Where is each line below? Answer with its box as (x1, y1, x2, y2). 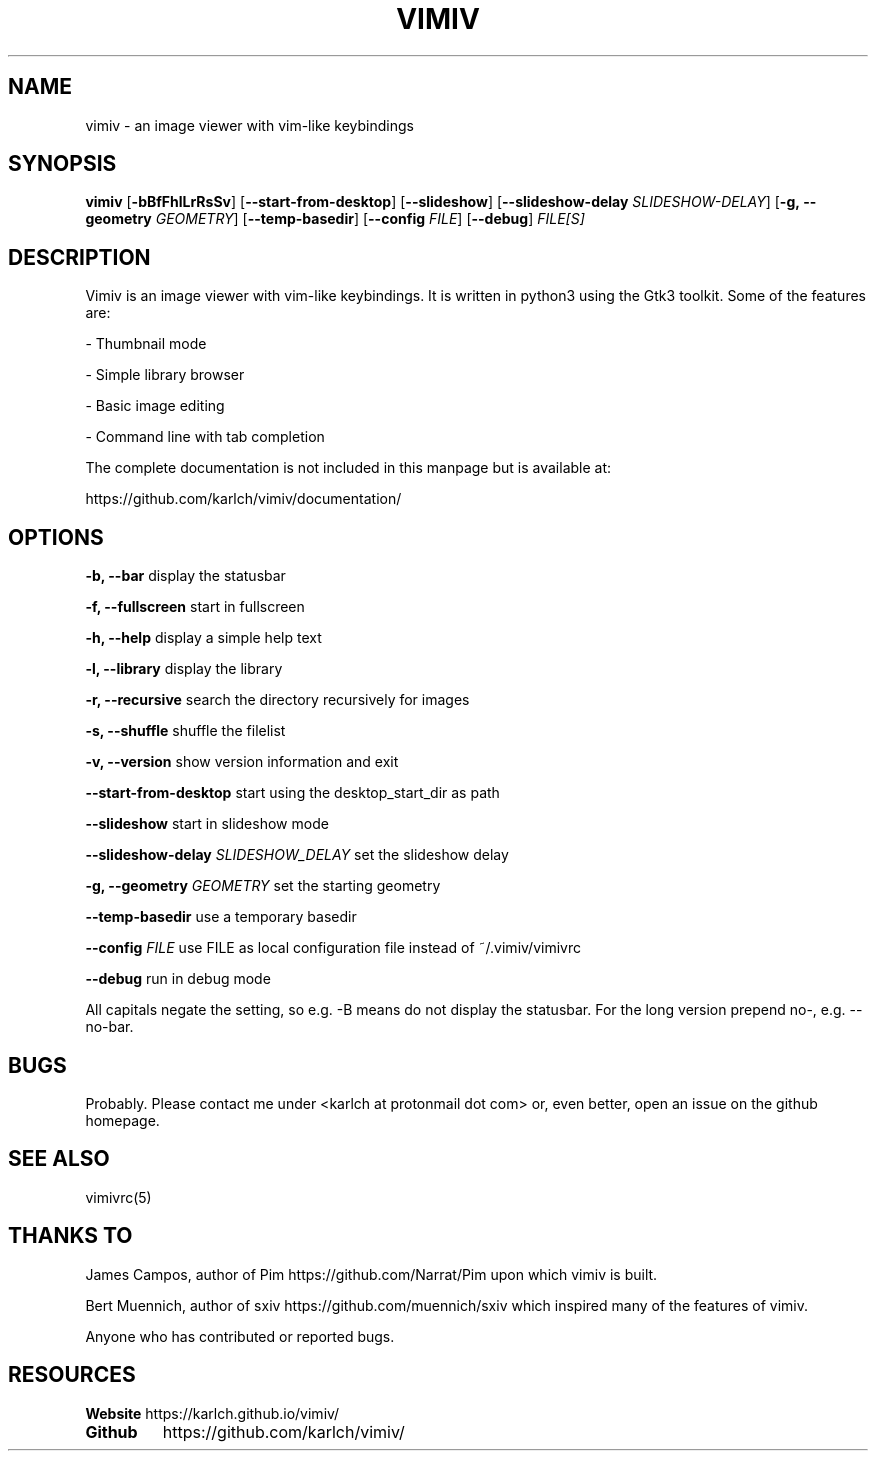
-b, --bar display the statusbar (85, 567, 286, 585)
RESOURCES (8, 1362, 136, 1388)
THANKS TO (8, 1223, 133, 1249)
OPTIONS (8, 524, 104, 550)
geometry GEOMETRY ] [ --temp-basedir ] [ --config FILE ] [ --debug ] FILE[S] (85, 210, 585, 228)
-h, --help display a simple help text (85, 629, 322, 647)
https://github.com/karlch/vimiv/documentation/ (85, 490, 402, 508)
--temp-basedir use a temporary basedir (85, 908, 357, 926)
